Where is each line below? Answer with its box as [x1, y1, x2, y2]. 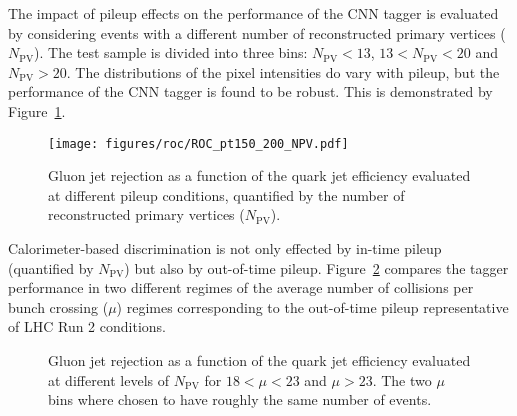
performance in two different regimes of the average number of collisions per [8, 277, 474, 298]
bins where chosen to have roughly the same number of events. [48, 389, 432, 410]
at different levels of [48, 369, 170, 390]
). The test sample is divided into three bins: [34, 42, 308, 63]
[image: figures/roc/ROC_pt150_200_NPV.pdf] [48, 136, 349, 151]
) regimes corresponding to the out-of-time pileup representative [116, 296, 509, 317]
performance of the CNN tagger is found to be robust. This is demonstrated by [8, 81, 493, 102]
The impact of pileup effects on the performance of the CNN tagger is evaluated [8, 3, 499, 23]
